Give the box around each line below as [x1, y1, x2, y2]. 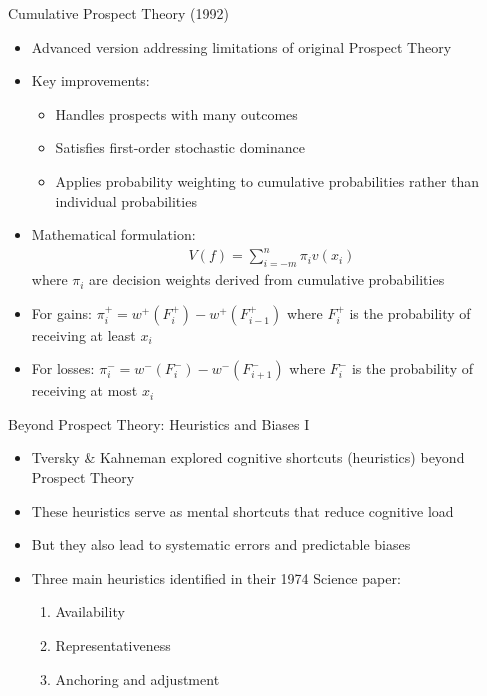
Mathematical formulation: [31, 224, 196, 245]
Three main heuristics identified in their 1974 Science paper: [31, 567, 401, 588]
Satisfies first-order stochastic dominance [55, 137, 305, 158]
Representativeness [55, 635, 171, 656]
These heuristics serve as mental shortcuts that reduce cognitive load [31, 500, 454, 521]
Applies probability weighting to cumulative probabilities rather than [55, 170, 480, 191]
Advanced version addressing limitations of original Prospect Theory [31, 36, 452, 57]
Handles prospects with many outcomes [55, 103, 298, 124]
